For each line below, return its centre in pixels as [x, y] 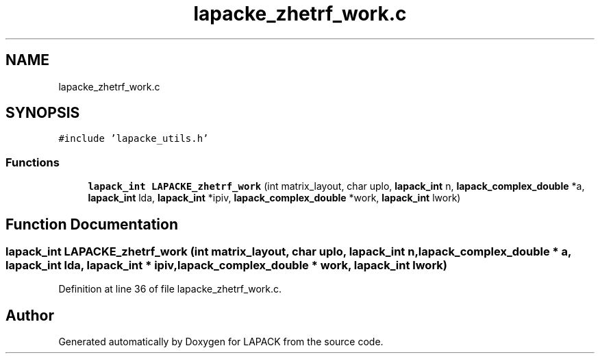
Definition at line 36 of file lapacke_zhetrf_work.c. [170, 289]
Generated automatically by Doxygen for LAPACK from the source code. [221, 342]
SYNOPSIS [43, 113]
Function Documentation [92, 224]
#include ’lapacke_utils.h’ [134, 139]
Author [30, 315]
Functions [33, 162]
